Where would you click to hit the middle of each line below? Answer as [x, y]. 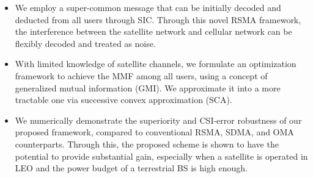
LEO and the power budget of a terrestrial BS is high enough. [131, 168]
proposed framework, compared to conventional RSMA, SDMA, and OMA [154, 132]
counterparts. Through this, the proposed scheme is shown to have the [147, 144]
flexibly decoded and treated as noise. [85, 43]
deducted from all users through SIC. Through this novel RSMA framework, [158, 19]
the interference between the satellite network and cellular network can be [153, 31]
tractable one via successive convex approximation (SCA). [123, 100]
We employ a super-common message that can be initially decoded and [148, 7]
